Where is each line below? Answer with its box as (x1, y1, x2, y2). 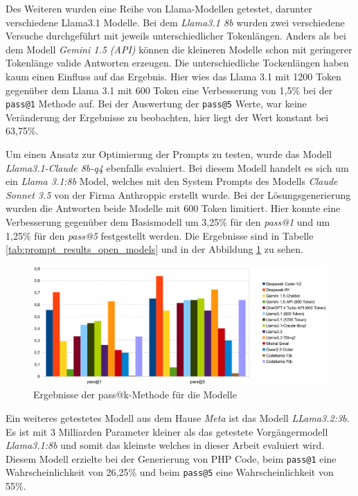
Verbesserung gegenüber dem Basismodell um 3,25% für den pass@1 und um (6, 214, 330, 229)
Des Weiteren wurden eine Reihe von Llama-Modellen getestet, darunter (6, 1, 312, 15)
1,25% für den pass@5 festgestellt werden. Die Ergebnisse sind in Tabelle (6, 228, 314, 242)
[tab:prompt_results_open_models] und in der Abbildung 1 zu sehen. (6, 242, 303, 256)
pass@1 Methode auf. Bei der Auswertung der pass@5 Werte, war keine (6, 96, 307, 111)
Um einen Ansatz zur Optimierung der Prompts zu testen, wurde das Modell (6, 147, 332, 161)
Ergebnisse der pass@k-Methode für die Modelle (33, 387, 237, 402)
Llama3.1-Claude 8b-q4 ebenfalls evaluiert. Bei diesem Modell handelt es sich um (6, 160, 349, 175)
